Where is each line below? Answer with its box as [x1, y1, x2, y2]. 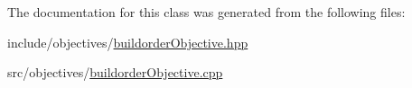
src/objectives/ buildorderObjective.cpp [7, 63, 223, 82]
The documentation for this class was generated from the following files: [7, 3, 406, 21]
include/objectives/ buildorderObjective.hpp [7, 32, 248, 51]
